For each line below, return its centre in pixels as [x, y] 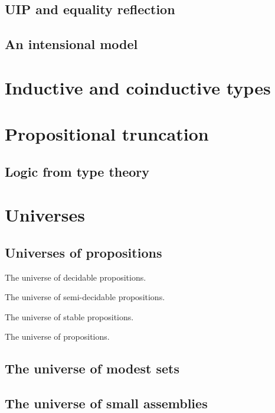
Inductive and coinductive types [138, 87]
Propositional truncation [107, 134]
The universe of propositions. [57, 336]
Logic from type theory [77, 171]
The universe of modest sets [92, 368]
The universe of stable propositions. [69, 316]
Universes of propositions [84, 252]
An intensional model [71, 44]
